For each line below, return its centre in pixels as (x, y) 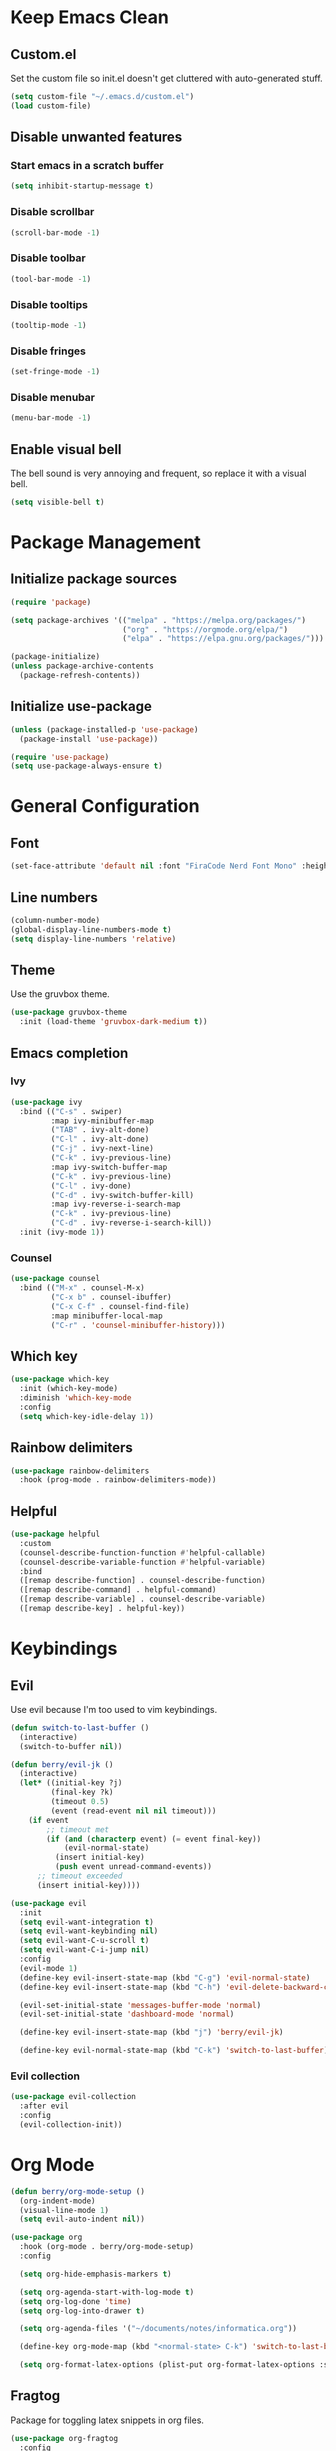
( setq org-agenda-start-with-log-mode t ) (107, 2292)
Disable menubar (52, 397)
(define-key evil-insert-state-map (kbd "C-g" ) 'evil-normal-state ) (165, 1977)
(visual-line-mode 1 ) (64, 2210)
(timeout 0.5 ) (80, 1802)
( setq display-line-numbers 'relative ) (93, 939)
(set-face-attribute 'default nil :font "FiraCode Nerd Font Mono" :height (171, 866)
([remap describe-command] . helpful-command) (118, 1590)
